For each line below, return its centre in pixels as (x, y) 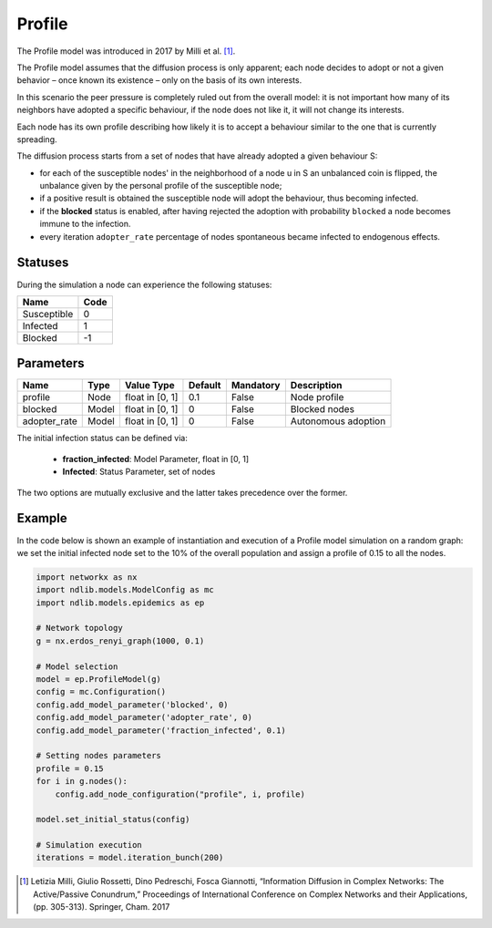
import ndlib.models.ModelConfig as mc (125, 590)
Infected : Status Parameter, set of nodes (139, 472)
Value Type (149, 386)
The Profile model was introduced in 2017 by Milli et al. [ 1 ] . (126, 51)
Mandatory (256, 386)
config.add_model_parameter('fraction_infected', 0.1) (161, 730)
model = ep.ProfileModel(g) (98, 680)
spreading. (37, 139)
